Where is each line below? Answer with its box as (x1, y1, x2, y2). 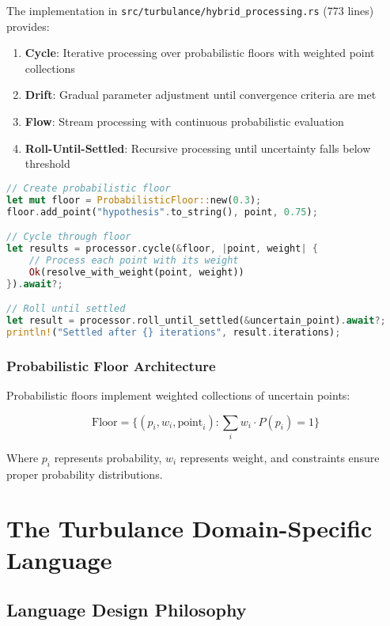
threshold (25, 155, 70, 172)
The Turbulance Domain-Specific (6, 512, 373, 544)
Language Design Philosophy (6, 598, 247, 622)
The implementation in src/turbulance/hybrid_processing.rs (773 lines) (6, 2, 374, 18)
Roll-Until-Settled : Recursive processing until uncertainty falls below (25, 139, 371, 156)
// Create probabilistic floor (6, 182, 171, 194)
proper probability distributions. (6, 465, 163, 482)
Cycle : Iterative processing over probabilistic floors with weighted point (25, 44, 375, 61)
